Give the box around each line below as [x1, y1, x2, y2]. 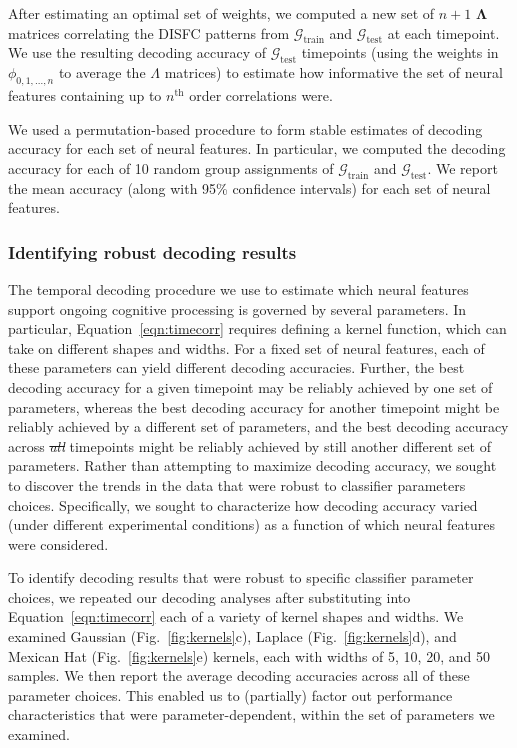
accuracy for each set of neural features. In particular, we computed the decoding [8, 138, 506, 159]
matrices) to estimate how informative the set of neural [164, 62, 503, 83]
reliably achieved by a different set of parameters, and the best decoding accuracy [8, 416, 509, 437]
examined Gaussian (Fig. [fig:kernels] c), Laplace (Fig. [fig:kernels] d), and [8, 626, 457, 647]
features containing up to [8, 84, 162, 105]
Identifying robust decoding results [8, 239, 297, 264]
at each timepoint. [387, 22, 500, 43]
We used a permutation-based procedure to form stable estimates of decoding [8, 118, 483, 139]
